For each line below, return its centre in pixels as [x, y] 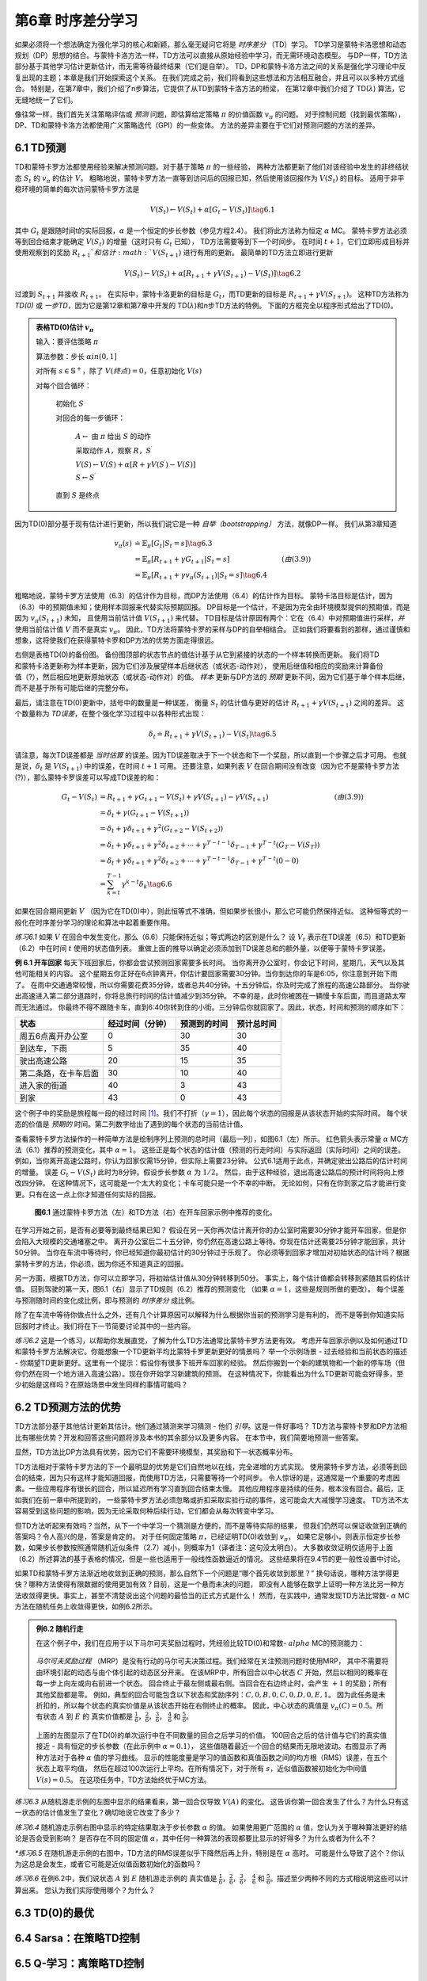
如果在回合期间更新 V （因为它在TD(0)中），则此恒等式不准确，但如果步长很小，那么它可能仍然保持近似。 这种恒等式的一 [212, 911]
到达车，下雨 [43, 1048]
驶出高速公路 [43, 1060]
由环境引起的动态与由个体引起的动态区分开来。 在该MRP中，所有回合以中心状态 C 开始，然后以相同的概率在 [212, 1672]
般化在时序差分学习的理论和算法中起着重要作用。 [94, 922]
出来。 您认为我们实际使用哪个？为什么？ [88, 1891]
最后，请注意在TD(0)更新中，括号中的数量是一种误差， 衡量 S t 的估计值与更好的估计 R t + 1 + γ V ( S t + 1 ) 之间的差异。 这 [210, 703]
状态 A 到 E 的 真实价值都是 [88, 1716]
